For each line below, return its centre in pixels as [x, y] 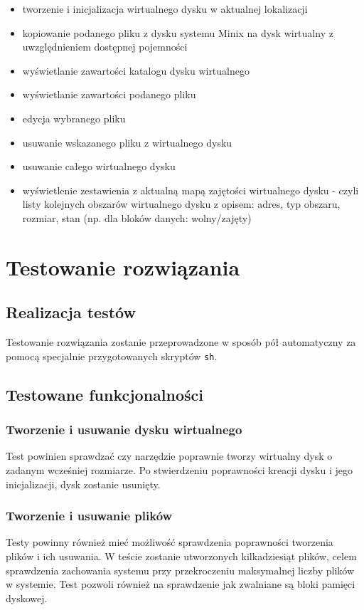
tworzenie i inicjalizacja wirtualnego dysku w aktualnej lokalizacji [165, 9]
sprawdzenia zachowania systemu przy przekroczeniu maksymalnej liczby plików [180, 570]
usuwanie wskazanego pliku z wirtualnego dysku [127, 142]
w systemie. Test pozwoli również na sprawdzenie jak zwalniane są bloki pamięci [181, 584]
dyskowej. [27, 598]
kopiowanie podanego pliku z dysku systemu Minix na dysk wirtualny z [178, 32]
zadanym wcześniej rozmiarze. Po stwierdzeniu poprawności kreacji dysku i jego [179, 469]
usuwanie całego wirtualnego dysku [99, 166]
